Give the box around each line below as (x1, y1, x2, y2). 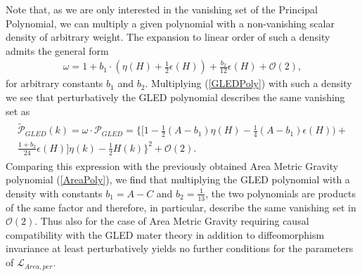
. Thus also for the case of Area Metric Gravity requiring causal (34, 213, 309, 228)
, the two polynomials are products (205, 185, 356, 200)
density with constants (6, 185, 103, 200)
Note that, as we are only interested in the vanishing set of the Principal (6, 2, 318, 16)
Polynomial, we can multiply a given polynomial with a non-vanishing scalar (6, 15, 335, 30)
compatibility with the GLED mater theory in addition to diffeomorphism (6, 227, 325, 242)
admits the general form (6, 43, 109, 58)
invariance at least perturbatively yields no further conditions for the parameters (6, 241, 354, 256)
